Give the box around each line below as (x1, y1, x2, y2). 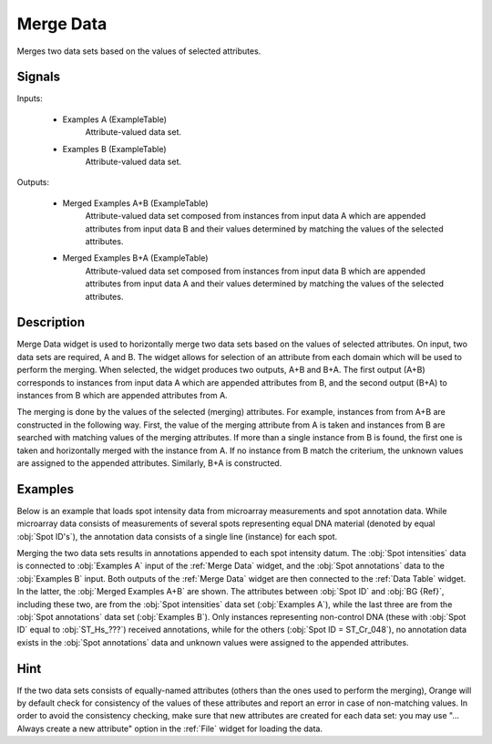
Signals (16, 69, 61, 85)
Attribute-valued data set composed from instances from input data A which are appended (85, 211, 426, 222)
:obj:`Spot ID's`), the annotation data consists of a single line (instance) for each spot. (16, 531, 338, 542)
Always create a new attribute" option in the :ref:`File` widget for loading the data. (16, 723, 323, 734)
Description (16, 315, 86, 330)
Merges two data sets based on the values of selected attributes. (16, 46, 261, 57)
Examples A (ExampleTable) (62, 114, 168, 125)
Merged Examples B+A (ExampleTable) (62, 253, 209, 263)
